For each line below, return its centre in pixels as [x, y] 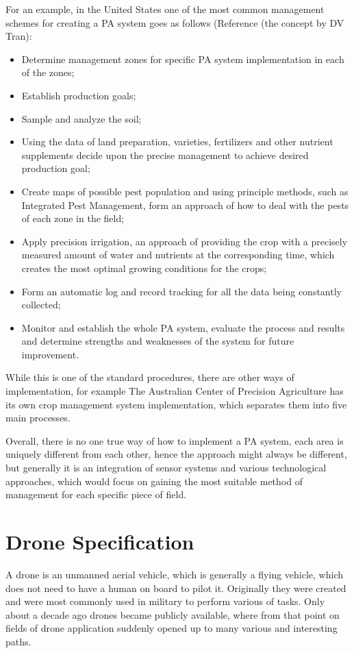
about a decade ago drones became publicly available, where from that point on [173, 614]
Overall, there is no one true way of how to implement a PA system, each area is [175, 440]
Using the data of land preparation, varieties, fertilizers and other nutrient [177, 141]
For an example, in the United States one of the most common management [165, 9]
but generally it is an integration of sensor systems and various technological [166, 468]
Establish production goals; [79, 95]
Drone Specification [100, 541]
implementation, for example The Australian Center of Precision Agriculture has [175, 391]
